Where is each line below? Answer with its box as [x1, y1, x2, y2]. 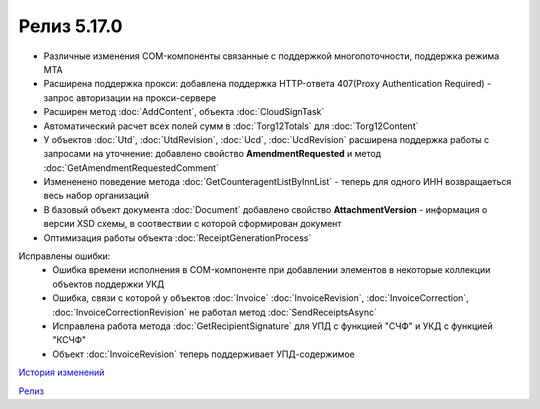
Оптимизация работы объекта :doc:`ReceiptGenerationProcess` [43, 231, 312, 244]
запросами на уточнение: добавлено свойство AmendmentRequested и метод [43, 148, 382, 160]
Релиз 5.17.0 [18, 15, 123, 37]
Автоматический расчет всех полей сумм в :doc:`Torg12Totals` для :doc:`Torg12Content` [43, 120, 419, 132]
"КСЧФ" [52, 334, 87, 346]
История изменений [18, 366, 105, 379]
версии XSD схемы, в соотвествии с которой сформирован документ [43, 218, 342, 230]
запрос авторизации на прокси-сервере [43, 91, 217, 104]
